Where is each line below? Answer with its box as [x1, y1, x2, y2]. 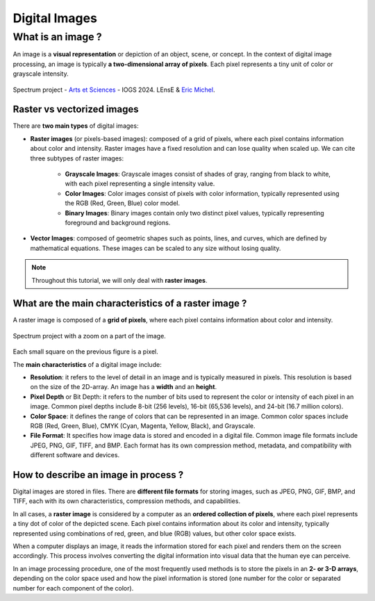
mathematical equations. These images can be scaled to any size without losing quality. [30, 244, 281, 252]
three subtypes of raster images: [30, 154, 124, 163]
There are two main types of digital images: [12, 122, 139, 130]
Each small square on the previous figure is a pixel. [12, 347, 159, 356]
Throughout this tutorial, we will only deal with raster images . [31, 276, 208, 284]
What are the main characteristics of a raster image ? [12, 297, 247, 309]
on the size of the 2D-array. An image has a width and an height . [30, 383, 217, 391]
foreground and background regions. [65, 218, 171, 227]
